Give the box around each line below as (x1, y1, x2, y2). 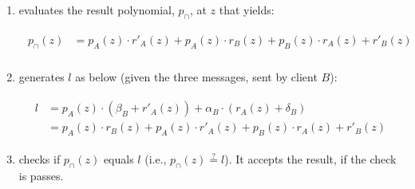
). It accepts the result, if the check (224, 151, 397, 167)
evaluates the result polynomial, (18, 2, 175, 18)
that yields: (219, 2, 275, 18)
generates (18, 68, 65, 85)
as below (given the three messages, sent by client (75, 68, 318, 85)
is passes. (18, 167, 64, 183)
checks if (18, 151, 61, 167)
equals (103, 151, 134, 167)
